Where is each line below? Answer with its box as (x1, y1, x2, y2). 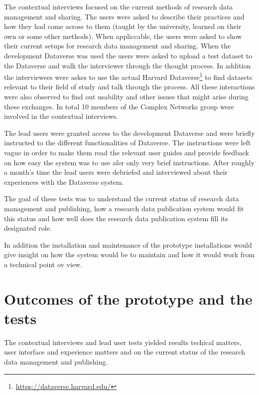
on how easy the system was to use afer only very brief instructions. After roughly (4, 157, 255, 167)
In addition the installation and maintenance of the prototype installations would (4, 239, 252, 250)
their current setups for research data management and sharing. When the (4, 40, 231, 51)
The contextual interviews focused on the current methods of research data (4, 1, 233, 11)
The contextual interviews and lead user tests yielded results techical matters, (4, 337, 242, 347)
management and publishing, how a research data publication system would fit (4, 203, 244, 213)
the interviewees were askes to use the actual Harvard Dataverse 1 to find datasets (4, 70, 253, 82)
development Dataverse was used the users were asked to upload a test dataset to (4, 50, 253, 60)
